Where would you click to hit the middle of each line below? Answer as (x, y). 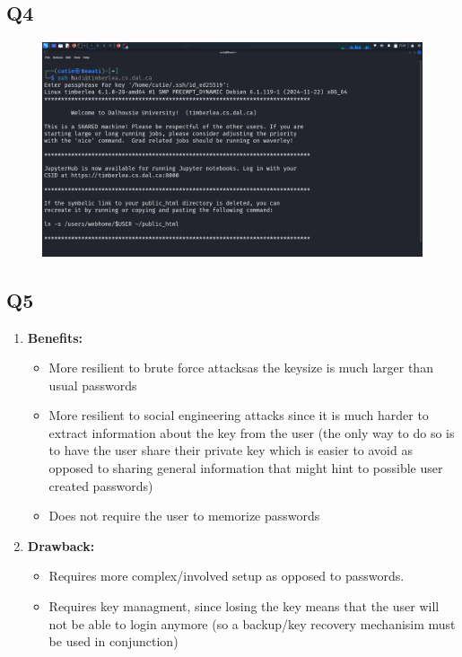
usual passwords (93, 385)
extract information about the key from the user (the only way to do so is (252, 432)
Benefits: (55, 337)
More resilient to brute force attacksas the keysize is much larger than (241, 368)
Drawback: (61, 545)
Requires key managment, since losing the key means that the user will (244, 606)
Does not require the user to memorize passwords (184, 516)
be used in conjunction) (113, 641)
